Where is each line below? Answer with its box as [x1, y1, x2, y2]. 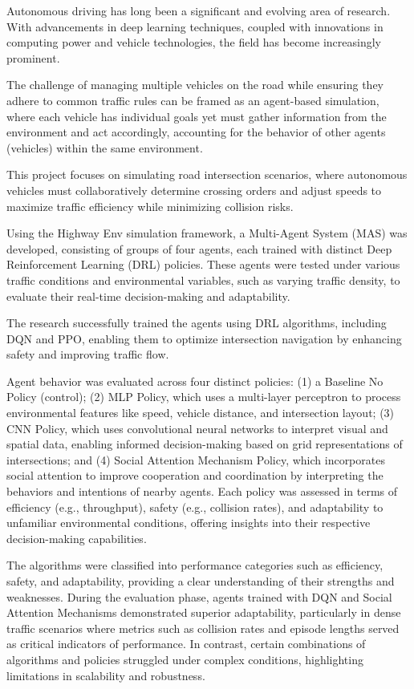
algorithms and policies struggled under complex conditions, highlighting [6, 650, 363, 667]
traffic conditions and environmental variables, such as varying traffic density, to [6, 271, 400, 288]
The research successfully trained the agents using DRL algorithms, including [6, 314, 387, 331]
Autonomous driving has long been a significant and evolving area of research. [6, 2, 391, 18]
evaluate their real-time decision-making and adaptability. [6, 287, 290, 304]
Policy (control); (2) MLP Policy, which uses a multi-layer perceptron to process [6, 388, 401, 405]
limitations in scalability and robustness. [6, 667, 205, 683]
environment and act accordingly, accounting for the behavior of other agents [6, 124, 386, 140]
